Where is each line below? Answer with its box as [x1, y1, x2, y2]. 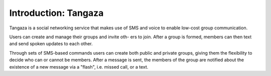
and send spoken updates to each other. [9, 41, 93, 47]
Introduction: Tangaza [9, 7, 104, 18]
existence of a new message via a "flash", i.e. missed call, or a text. [9, 64, 149, 70]
